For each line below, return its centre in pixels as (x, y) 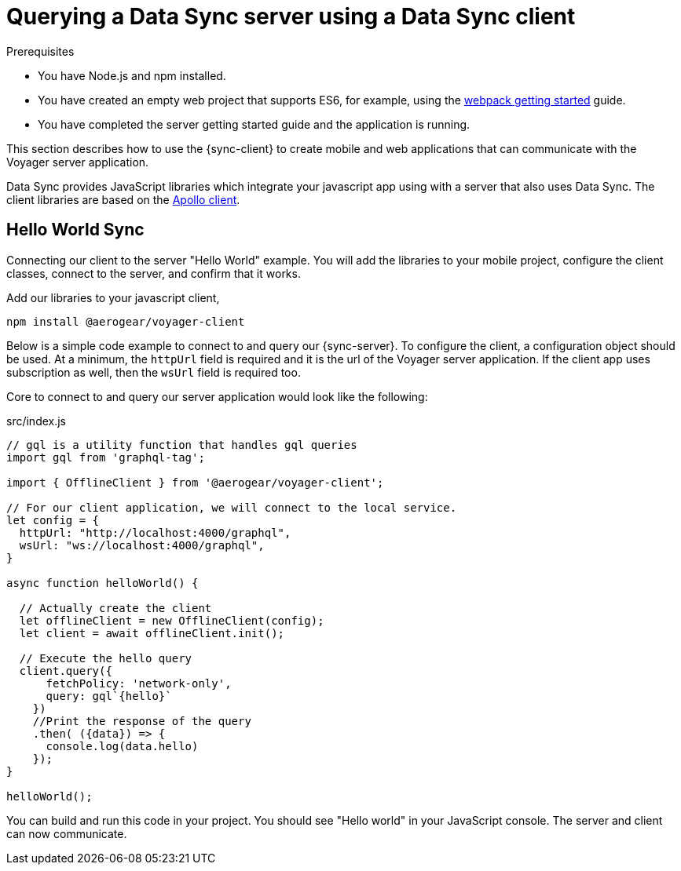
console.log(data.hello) (122, 746)
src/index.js (37, 421)
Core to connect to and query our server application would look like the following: (217, 396)
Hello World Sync (75, 230)
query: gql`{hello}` (109, 696)
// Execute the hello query (106, 658)
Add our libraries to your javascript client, (113, 297)
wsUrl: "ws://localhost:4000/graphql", (142, 545)
